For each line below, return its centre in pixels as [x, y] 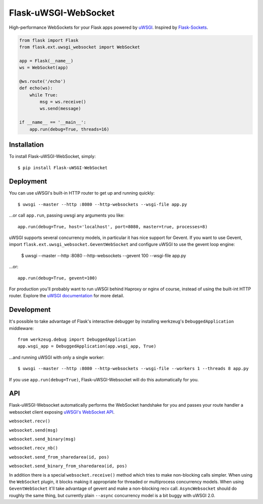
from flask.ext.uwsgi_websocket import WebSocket [80, 47]
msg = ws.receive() [63, 102]
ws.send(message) [60, 109]
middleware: [21, 328]
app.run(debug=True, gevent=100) [57, 278]
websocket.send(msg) [34, 430]
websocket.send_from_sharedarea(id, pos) [59, 457]
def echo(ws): [36, 88]
